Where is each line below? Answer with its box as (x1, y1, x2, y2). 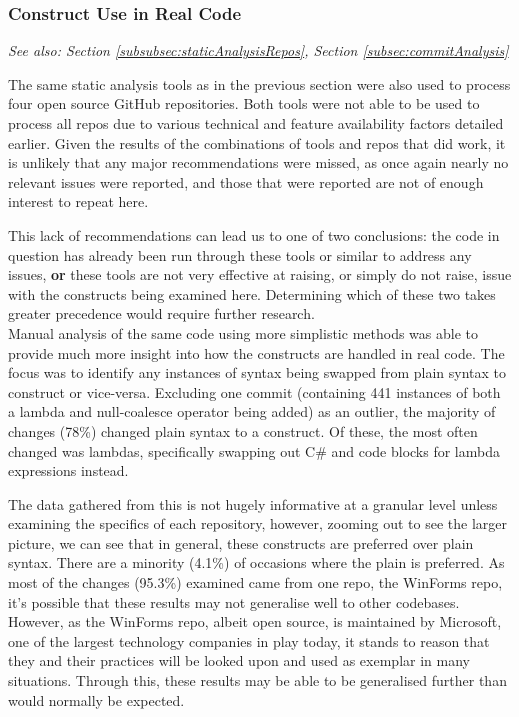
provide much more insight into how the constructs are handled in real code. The (8, 342, 505, 363)
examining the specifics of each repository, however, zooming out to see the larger (8, 513, 508, 534)
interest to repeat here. (8, 191, 149, 212)
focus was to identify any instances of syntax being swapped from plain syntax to (8, 362, 506, 383)
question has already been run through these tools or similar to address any (8, 244, 472, 265)
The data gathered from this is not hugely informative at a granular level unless (8, 493, 498, 514)
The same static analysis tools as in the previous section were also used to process (8, 73, 511, 94)
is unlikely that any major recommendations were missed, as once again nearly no (8, 152, 509, 173)
